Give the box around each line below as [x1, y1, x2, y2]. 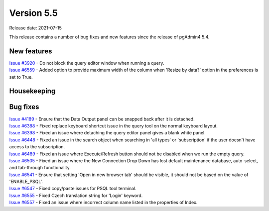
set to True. [9, 74, 33, 80]
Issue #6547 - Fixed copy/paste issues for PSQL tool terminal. [9, 186, 136, 192]
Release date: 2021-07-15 [9, 25, 62, 31]
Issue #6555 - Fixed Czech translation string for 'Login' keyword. [9, 192, 143, 199]
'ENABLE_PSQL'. [9, 179, 43, 185]
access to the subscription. [9, 144, 65, 150]
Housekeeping [9, 87, 56, 96]
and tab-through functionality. [9, 165, 71, 171]
